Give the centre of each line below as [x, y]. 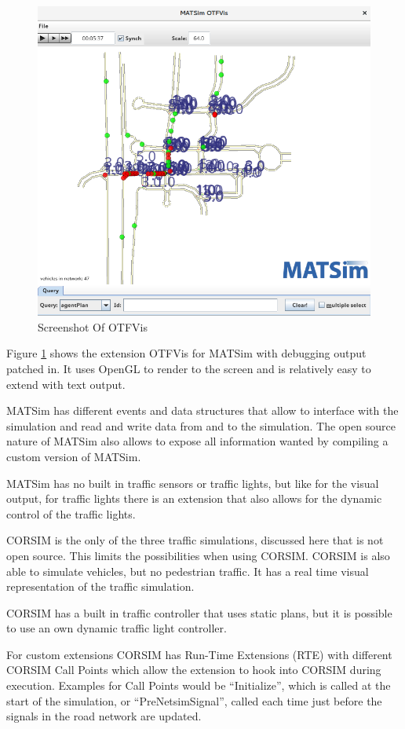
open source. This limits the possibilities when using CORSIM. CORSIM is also [198, 555]
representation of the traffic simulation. [100, 586]
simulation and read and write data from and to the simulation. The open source [201, 425]
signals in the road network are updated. [104, 716]
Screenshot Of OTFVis [93, 326]
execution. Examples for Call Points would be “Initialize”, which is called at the [199, 685]
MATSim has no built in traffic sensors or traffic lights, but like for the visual [193, 483]
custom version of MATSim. [74, 456]
